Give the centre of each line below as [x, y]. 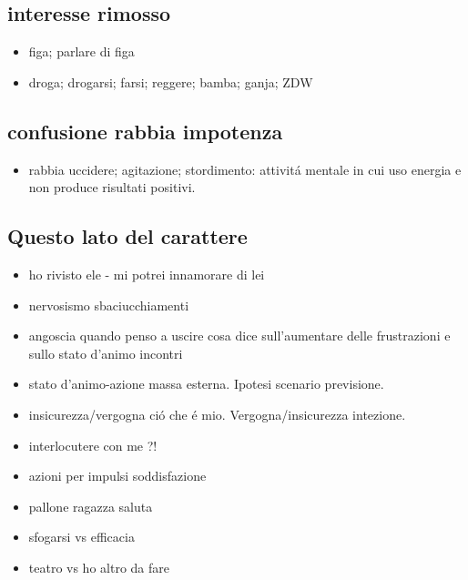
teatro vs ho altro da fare [99, 567]
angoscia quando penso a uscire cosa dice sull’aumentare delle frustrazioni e [239, 336]
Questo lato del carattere [127, 236]
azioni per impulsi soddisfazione [117, 476]
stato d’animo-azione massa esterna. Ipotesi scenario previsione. [206, 384]
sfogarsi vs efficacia [81, 537]
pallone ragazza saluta [91, 506]
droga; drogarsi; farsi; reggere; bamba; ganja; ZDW [171, 81]
